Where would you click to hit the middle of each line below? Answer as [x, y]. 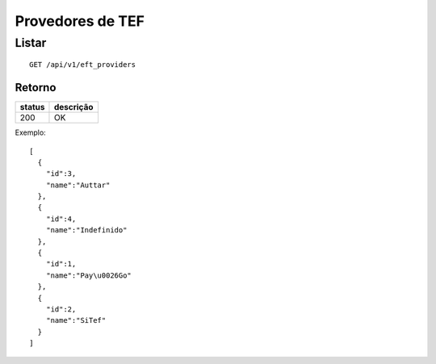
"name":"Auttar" [78, 185]
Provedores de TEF [80, 21]
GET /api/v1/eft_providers [83, 65]
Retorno [36, 88]
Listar [31, 43]
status [32, 107]
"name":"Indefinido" [86, 230]
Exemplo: [30, 132]
